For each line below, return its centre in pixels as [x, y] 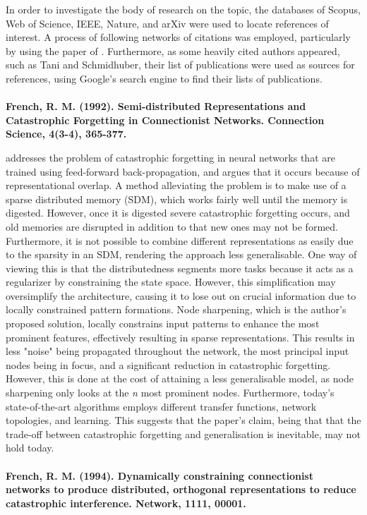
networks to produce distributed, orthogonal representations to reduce [181, 489]
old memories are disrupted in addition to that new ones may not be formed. [172, 226]
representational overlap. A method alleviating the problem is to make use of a [176, 185]
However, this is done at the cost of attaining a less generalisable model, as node [180, 378]
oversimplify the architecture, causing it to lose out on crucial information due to [181, 295]
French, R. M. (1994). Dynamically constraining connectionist [160, 475]
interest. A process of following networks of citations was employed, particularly [178, 37]
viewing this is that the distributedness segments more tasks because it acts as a [180, 268]
